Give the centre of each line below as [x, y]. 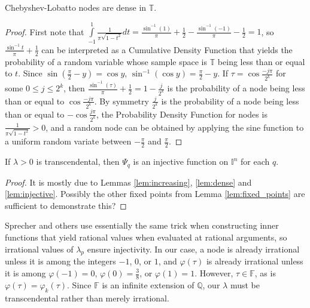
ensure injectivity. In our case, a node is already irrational [193, 249]
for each [255, 161]
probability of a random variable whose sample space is [106, 61]
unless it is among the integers [60, 261]
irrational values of [39, 249]
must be [245, 284]
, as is [265, 273]
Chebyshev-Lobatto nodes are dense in [76, 7]
